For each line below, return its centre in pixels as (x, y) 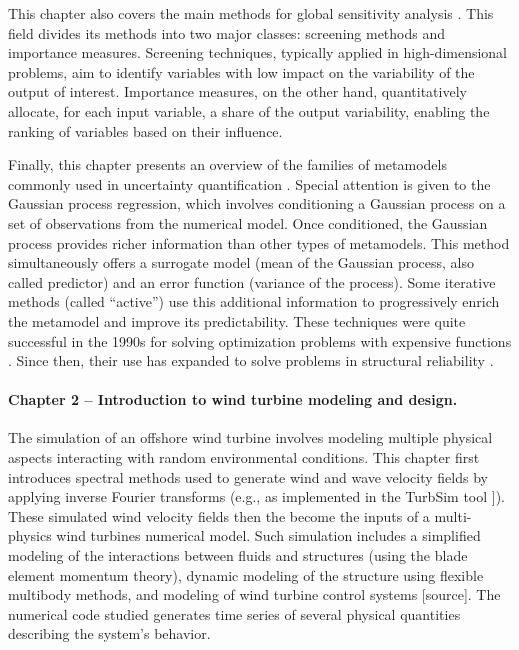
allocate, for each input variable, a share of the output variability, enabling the (249, 110)
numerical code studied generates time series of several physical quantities (234, 613)
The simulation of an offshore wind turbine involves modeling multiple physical (250, 437)
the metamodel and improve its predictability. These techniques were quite (237, 320)
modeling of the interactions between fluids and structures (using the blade (238, 555)
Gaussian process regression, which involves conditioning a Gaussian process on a (257, 203)
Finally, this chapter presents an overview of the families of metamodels (227, 164)
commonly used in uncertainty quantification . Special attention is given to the (249, 183)
